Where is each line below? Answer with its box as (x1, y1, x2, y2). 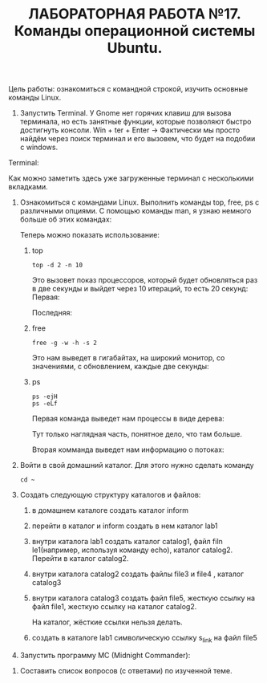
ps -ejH (31, 392, 58, 401)
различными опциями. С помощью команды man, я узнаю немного (19, 206, 252, 216)
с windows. (19, 142, 59, 152)
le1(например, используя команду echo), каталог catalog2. (31, 545, 233, 555)
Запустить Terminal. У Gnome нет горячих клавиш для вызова (19, 108, 232, 118)
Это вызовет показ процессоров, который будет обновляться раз (31, 275, 258, 285)
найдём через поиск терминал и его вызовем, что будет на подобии (19, 134, 256, 144)
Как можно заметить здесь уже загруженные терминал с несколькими (8, 173, 254, 183)
